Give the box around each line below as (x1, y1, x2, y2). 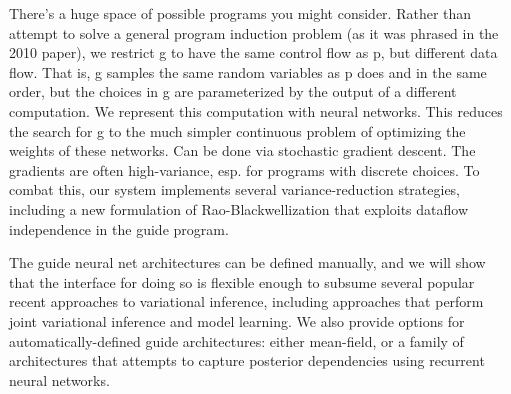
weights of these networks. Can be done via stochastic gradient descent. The (9, 140, 476, 161)
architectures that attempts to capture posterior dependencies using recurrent (9, 350, 485, 371)
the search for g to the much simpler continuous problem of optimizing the (9, 120, 466, 141)
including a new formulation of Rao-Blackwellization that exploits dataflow (9, 198, 469, 219)
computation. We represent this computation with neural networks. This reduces (9, 100, 503, 121)
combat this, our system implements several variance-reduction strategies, (9, 179, 461, 200)
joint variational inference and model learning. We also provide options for (9, 310, 465, 331)
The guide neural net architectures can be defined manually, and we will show (9, 252, 486, 273)
